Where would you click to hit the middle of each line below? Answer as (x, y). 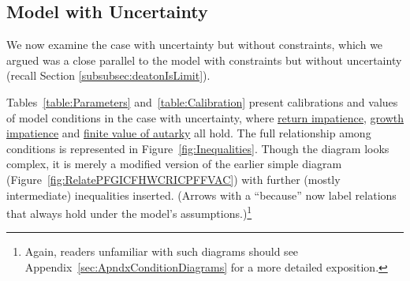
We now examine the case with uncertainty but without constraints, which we (195, 45)
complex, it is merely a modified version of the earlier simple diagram (174, 164)
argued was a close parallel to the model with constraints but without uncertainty (204, 60)
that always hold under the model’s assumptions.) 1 (129, 212)
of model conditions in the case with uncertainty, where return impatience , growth (205, 117)
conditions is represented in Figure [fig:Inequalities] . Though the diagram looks (198, 148)
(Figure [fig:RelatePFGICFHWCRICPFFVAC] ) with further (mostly (173, 179)
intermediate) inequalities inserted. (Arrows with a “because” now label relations (201, 195)
